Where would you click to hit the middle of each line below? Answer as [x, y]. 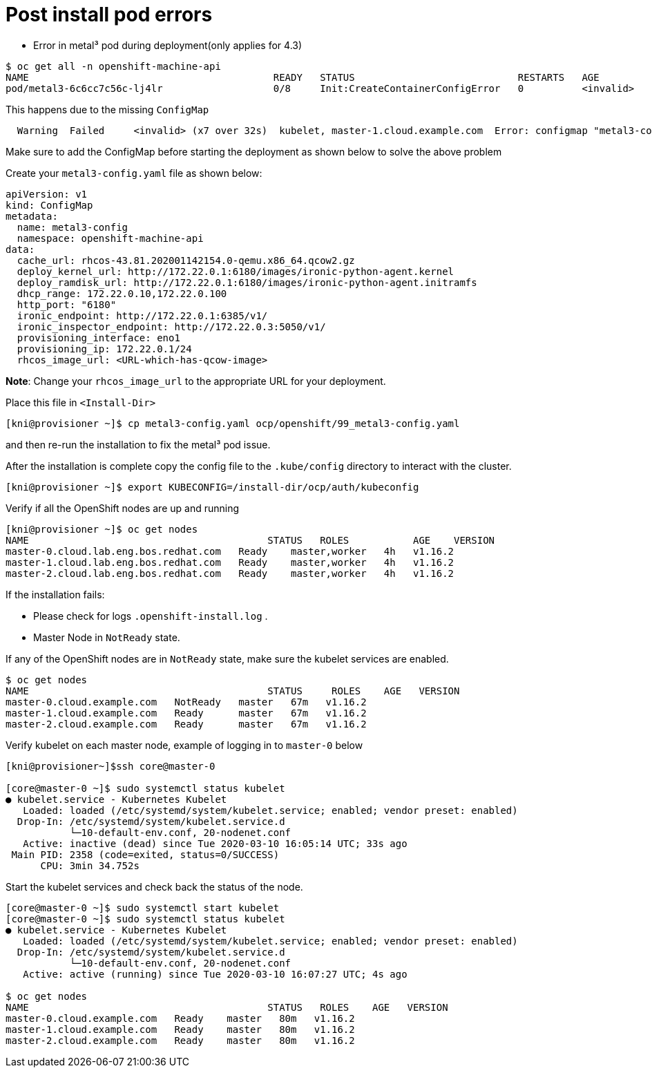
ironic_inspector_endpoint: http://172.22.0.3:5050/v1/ [171, 326]
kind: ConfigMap [49, 205]
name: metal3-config [73, 227]
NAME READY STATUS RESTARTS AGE [303, 77]
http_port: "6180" [67, 304]
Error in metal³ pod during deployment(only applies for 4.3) [168, 45]
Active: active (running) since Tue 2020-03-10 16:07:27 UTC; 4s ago [215, 974]
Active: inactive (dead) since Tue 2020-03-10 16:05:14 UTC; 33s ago [215, 843]
